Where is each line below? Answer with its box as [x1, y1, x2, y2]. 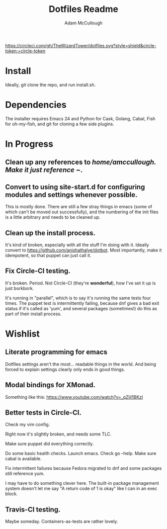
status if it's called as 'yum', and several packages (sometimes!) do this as [5, 305, 158, 311]
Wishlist [5, 328, 40, 340]
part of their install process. [5, 311, 62, 317]
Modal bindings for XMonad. [5, 381, 96, 389]
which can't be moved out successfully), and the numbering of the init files [5, 209, 159, 215]
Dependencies [5, 99, 67, 110]
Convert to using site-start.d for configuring [5, 182, 145, 191]
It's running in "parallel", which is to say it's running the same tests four [5, 295, 151, 301]
